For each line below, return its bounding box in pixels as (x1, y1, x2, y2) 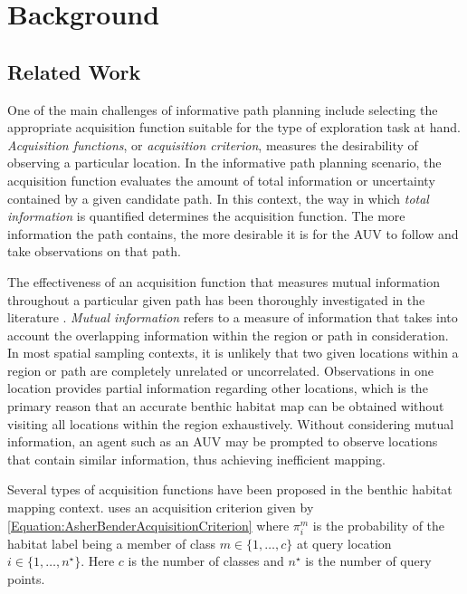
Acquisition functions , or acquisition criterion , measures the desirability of (7, 135, 418, 154)
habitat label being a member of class (7, 533, 216, 552)
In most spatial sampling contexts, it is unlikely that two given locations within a (7, 343, 459, 362)
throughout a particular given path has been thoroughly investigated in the (7, 290, 425, 309)
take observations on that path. (7, 242, 181, 261)
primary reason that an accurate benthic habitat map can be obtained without (7, 397, 444, 416)
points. (7, 569, 45, 588)
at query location (296, 533, 392, 552)
